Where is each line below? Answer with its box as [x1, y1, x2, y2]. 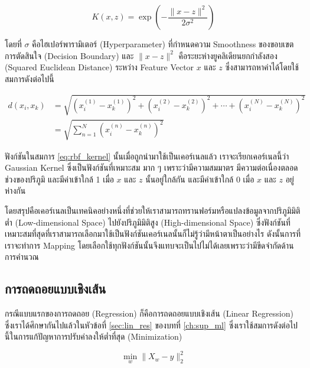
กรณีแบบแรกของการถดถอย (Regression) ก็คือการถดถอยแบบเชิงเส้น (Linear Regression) [5, 307, 293, 320]
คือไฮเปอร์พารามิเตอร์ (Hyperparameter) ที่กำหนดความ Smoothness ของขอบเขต [32, 38, 294, 50]
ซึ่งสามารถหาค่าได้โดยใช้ [225, 61, 299, 73]
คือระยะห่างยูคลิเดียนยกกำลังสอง [178, 49, 278, 61]
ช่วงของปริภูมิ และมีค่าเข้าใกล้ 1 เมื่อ [5, 172, 114, 185]
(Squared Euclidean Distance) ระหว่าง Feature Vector [5, 61, 194, 73]
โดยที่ [5, 38, 22, 50]
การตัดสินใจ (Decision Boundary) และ [5, 49, 134, 61]
